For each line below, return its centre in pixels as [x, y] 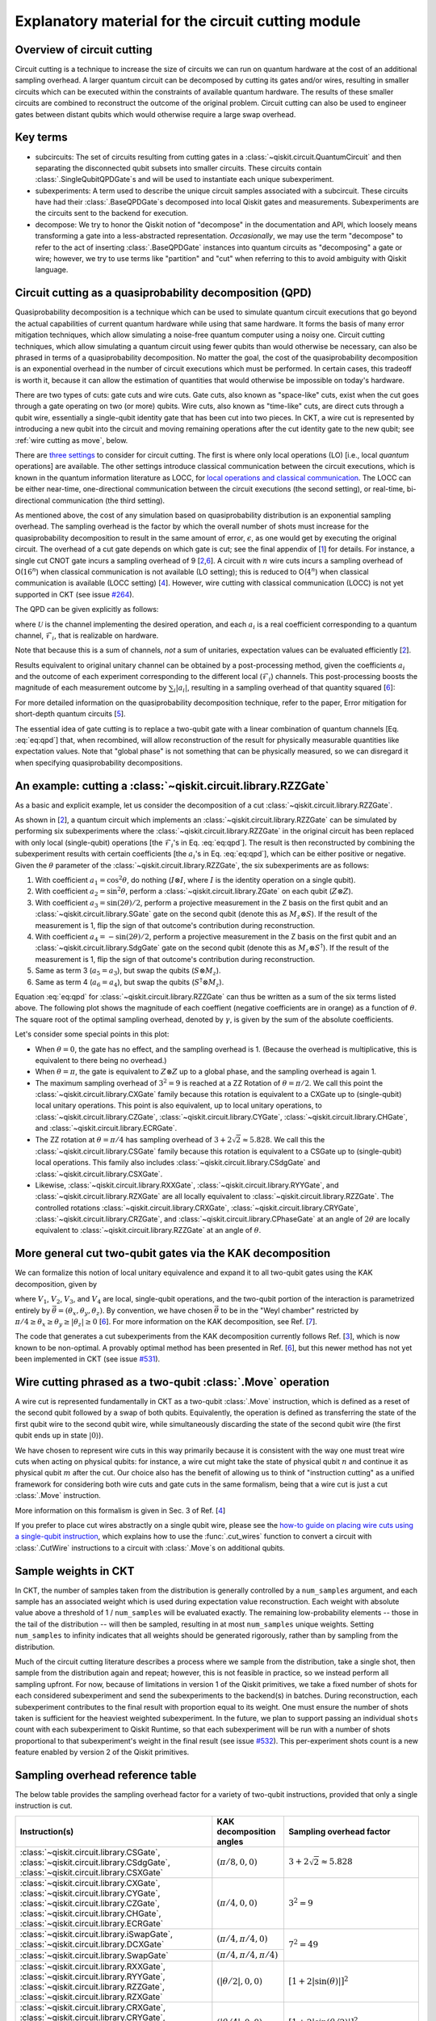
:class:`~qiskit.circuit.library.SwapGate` [94, 1955]
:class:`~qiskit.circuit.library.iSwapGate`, [96, 1934]
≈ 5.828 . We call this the [284, 1139]
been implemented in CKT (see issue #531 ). [88, 1359]
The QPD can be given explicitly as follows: [87, 610]
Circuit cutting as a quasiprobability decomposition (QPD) [163, 293]
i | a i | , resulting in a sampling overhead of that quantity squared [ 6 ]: [285, 689]
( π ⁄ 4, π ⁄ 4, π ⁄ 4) [247, 1955]
